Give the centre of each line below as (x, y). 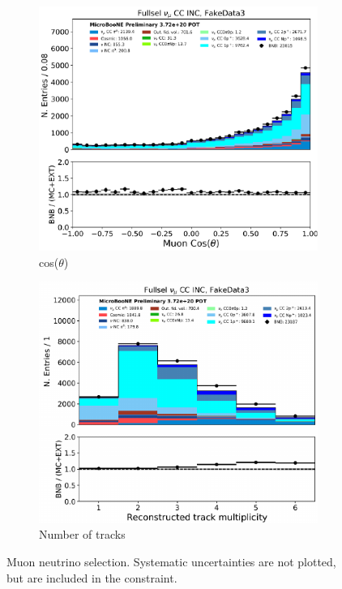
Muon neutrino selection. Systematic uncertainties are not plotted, (171, 561)
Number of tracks (82, 534)
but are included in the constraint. (92, 577)
